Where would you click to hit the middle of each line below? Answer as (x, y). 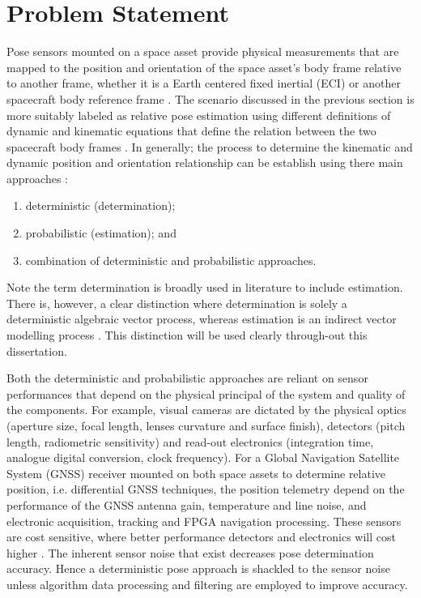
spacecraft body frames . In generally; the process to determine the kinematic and (210, 146)
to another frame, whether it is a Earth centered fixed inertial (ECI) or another (204, 83)
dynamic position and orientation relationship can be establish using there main (205, 162)
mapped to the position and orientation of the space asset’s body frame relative (204, 67)
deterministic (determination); (100, 205)
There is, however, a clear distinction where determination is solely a (177, 303)
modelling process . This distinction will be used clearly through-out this (187, 335)
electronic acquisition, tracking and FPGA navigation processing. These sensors (204, 521)
